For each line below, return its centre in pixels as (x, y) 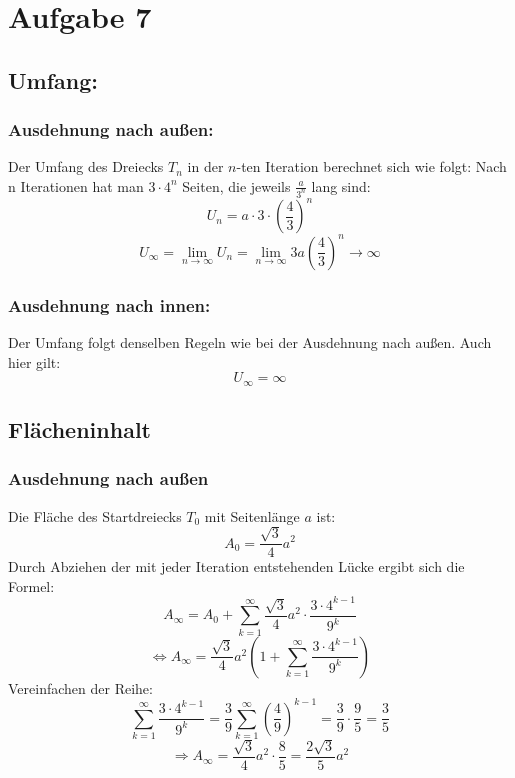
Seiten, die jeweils (236, 185)
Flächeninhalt (79, 429)
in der (205, 166)
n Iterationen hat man (76, 185)
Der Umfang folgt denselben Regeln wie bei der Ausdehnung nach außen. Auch (250, 342)
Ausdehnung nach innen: (109, 304)
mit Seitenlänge (252, 515)
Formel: (31, 585)
